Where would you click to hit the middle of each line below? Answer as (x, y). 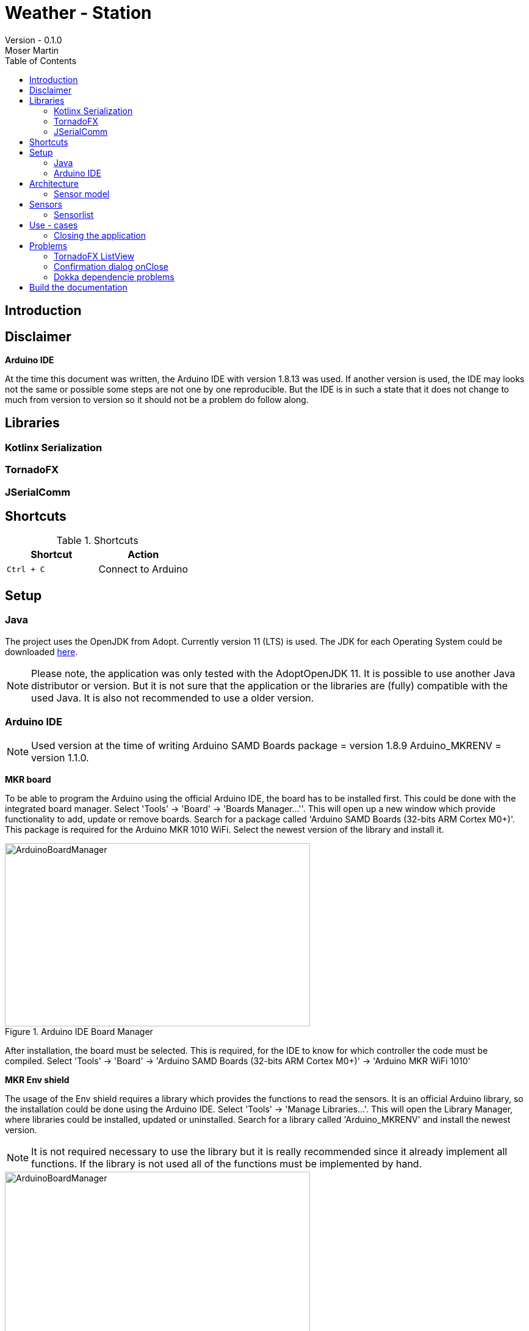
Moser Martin (32, 50)
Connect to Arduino (143, 569)
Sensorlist (74, 214)
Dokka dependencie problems (114, 277)
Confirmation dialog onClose (111, 266)
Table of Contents (41, 60)
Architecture (54, 183)
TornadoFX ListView (94, 256)
